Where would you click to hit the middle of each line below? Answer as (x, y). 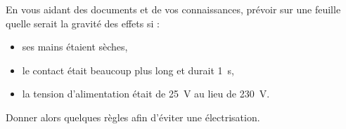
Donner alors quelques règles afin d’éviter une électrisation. (133, 117)
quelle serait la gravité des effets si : (83, 23)
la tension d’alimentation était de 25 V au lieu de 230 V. (146, 94)
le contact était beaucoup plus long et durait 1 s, (128, 70)
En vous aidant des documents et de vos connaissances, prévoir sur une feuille (173, 9)
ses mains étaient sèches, (75, 47)
